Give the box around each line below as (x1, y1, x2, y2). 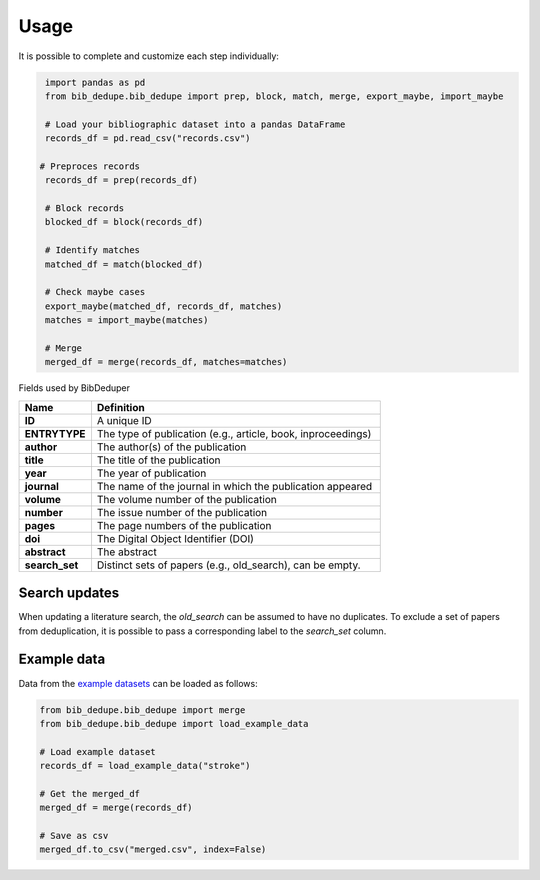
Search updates (18, 585, 120, 602)
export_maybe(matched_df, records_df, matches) (45, 300, 283, 312)
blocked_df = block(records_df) (45, 216, 204, 228)
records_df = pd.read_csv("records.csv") (45, 133, 251, 144)
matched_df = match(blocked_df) (45, 258, 204, 270)
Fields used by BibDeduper (18, 382, 130, 394)
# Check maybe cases (45, 286, 146, 298)
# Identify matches (45, 245, 140, 256)
